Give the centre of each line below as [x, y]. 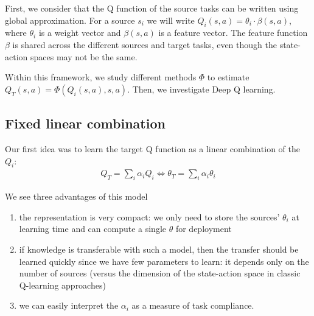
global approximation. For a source [70, 20]
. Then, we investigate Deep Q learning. [201, 89]
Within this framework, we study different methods [101, 77]
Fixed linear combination [85, 123]
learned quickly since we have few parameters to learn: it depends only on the [164, 261]
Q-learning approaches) [62, 285]
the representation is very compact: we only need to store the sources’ [149, 216]
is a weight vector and [80, 33]
